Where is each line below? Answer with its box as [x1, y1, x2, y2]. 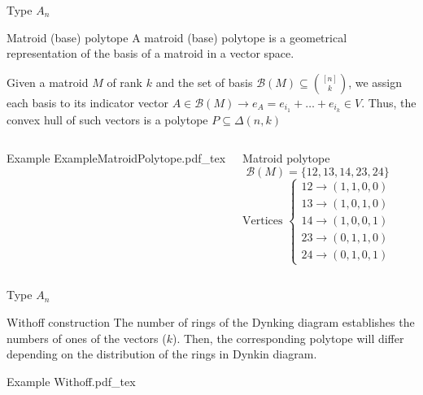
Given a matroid [7, 73, 89, 90]
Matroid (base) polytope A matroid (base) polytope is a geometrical [7, 28, 347, 46]
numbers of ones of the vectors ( [7, 329, 167, 346]
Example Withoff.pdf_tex [7, 372, 136, 389]
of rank [107, 73, 143, 90]
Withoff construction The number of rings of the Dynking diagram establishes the [7, 314, 415, 331]
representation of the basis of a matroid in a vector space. [7, 45, 294, 62]
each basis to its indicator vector [7, 93, 169, 111]
